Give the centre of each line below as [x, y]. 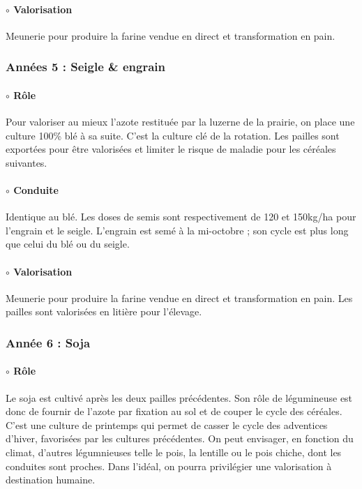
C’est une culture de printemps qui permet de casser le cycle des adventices [167, 424]
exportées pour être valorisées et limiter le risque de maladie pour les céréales [171, 149]
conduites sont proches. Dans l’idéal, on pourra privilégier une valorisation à [169, 466]
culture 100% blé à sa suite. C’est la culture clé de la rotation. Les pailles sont [173, 135]
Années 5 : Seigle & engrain [85, 67]
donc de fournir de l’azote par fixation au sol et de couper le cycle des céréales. [174, 411]
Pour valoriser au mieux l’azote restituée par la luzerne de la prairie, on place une [180, 122]
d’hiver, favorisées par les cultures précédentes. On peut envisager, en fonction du [180, 438]
